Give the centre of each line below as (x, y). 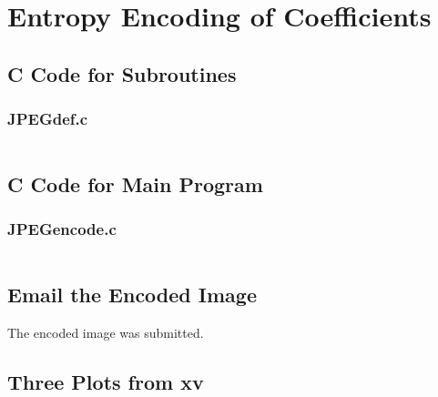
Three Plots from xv (106, 381)
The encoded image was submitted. (106, 332)
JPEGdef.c (48, 119)
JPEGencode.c (62, 229)
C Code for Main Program (135, 183)
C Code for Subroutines (122, 73)
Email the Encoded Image (132, 294)
